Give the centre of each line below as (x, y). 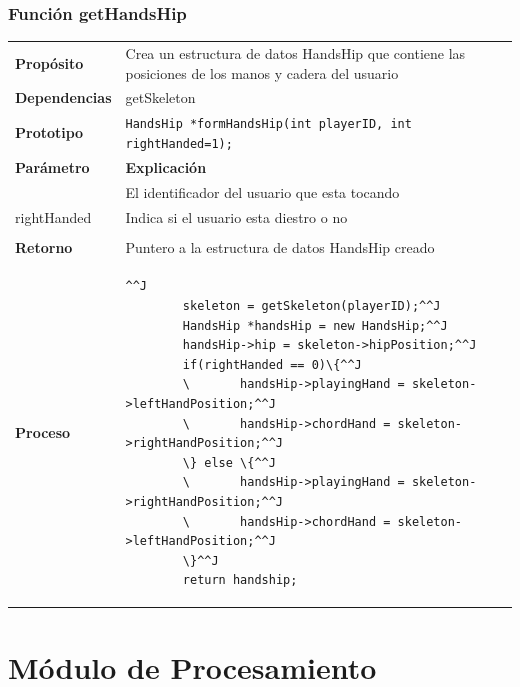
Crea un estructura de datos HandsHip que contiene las (295, 52)
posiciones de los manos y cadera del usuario (262, 72)
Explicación (166, 166)
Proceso (43, 432)
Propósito (49, 62)
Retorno (44, 246)
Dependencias (63, 97)
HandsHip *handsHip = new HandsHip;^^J (315, 325)
